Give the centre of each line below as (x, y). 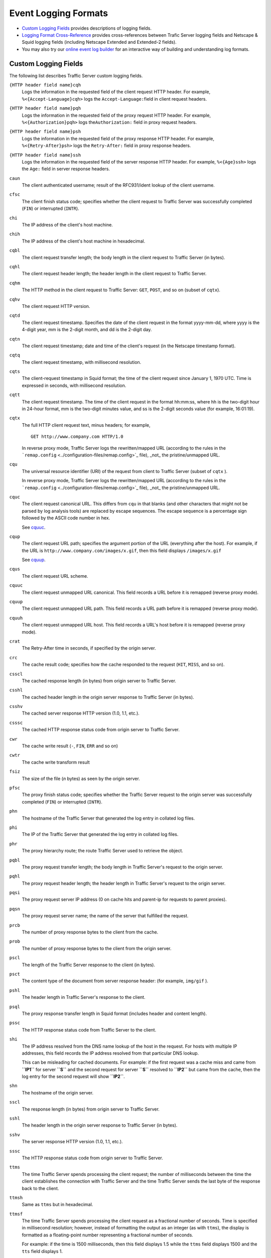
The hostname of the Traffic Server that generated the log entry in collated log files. (108, 818)
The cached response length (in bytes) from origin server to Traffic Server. (99, 681)
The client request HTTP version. (56, 306)
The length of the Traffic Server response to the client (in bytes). (89, 965)
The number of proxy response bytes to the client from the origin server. (97, 948)
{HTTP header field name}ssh (45, 155)
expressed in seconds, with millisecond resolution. (74, 385)
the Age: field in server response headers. (66, 169)
